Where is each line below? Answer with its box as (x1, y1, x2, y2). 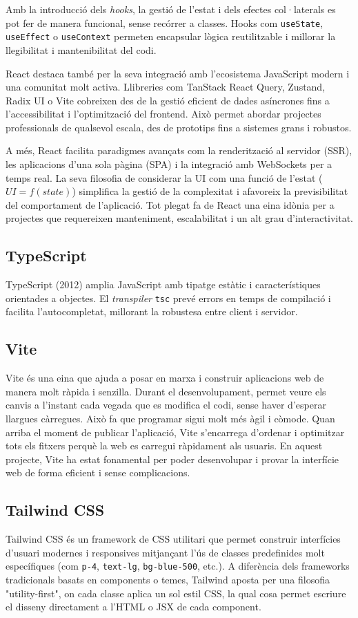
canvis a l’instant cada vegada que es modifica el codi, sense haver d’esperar (6, 397, 326, 412)
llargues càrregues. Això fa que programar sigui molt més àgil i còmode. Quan (6, 411, 335, 426)
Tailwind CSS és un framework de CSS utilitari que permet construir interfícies (6, 532, 341, 546)
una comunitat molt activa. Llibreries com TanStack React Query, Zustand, (6, 79, 326, 94)
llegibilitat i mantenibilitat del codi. (6, 42, 157, 57)
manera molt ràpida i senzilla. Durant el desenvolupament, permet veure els (6, 384, 326, 398)
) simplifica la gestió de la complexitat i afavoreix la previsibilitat (72, 184, 348, 198)
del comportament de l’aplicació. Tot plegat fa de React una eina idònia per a (6, 197, 335, 212)
